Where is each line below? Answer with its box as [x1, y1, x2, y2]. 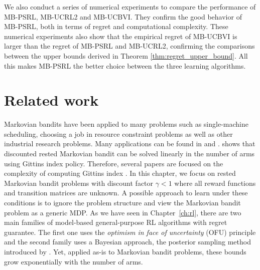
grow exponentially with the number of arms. [4, 256, 143, 266]
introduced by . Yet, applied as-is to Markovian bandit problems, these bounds [4, 246, 246, 256]
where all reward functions [174, 177, 256, 188]
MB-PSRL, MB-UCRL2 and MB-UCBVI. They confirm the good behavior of [4, 11, 242, 22]
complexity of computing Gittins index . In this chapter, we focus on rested [4, 168, 236, 178]
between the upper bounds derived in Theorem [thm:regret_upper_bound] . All [4, 50, 248, 61]
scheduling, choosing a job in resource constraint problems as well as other [4, 128, 233, 139]
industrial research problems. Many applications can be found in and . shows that [4, 138, 255, 149]
